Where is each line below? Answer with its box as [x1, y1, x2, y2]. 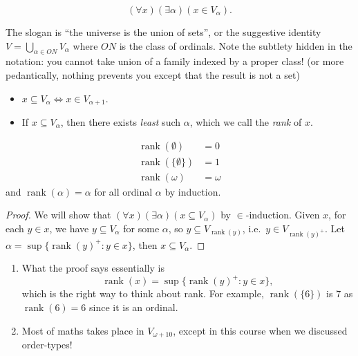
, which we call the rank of [189, 115, 302, 129]
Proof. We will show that [6, 207, 111, 222]
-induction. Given [245, 207, 320, 222]
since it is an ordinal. [89, 299, 178, 314]
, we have [49, 221, 89, 235]
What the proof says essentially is [21, 261, 164, 275]
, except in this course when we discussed [173, 323, 348, 337]
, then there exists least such [60, 115, 181, 129]
